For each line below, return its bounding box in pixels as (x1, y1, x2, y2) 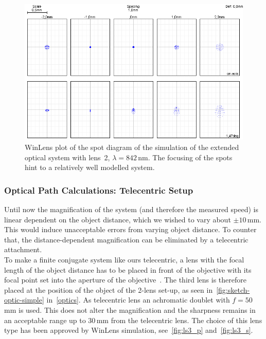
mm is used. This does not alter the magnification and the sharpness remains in (4, 304, 256, 315)
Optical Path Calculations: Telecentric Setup (4, 183, 193, 196)
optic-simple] (4, 294, 44, 305)
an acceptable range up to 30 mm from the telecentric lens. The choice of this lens (4, 314, 262, 325)
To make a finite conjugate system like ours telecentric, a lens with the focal (4, 254, 244, 265)
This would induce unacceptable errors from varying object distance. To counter (4, 224, 257, 235)
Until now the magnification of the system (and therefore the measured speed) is (4, 203, 258, 214)
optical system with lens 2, (25, 152, 110, 162)
